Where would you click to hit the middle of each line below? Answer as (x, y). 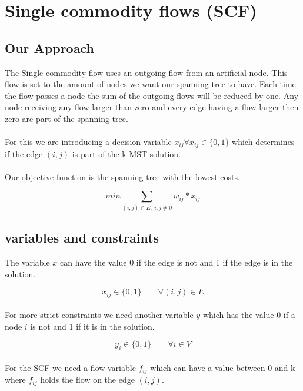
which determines (263, 142)
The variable (27, 262)
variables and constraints (82, 238)
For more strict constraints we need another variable (99, 315)
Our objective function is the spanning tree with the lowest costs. (122, 176)
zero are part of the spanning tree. (66, 118)
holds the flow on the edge (87, 380)
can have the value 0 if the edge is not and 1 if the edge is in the (176, 262)
